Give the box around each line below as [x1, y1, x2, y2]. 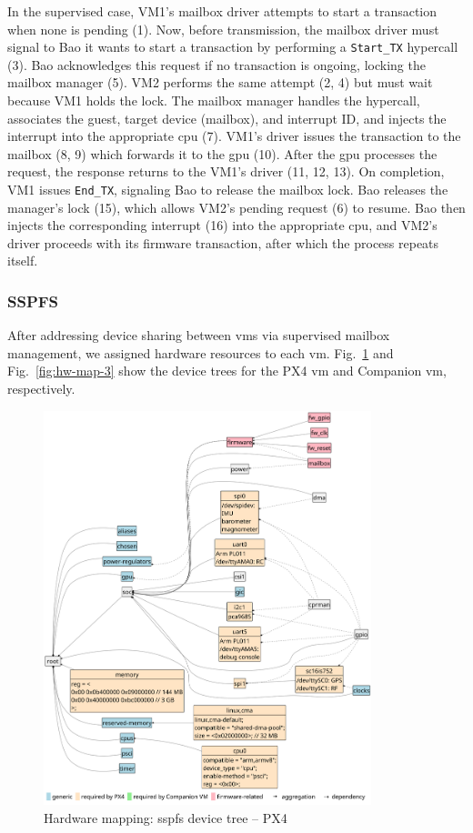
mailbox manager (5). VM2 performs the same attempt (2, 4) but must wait [7, 73, 433, 92]
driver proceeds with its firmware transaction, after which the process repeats [7, 233, 439, 252]
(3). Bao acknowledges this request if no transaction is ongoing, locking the [7, 55, 426, 74]
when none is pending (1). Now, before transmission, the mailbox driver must [7, 19, 439, 38]
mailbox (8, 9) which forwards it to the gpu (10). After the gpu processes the [7, 144, 438, 163]
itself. [7, 251, 38, 270]
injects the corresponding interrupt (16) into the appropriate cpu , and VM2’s [7, 216, 438, 235]
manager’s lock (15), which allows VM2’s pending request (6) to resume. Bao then [7, 197, 466, 216]
